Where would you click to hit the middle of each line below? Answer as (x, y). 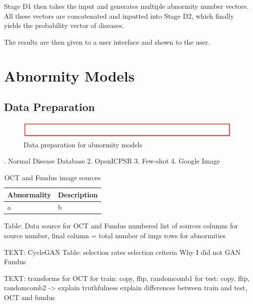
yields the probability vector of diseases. (64, 25)
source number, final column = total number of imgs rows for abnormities (115, 235)
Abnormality (29, 194)
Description (78, 194)
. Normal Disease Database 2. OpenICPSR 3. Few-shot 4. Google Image (112, 161)
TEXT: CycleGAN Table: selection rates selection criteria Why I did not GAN (122, 252)
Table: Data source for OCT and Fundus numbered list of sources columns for (121, 226)
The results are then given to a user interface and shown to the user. (107, 41)
